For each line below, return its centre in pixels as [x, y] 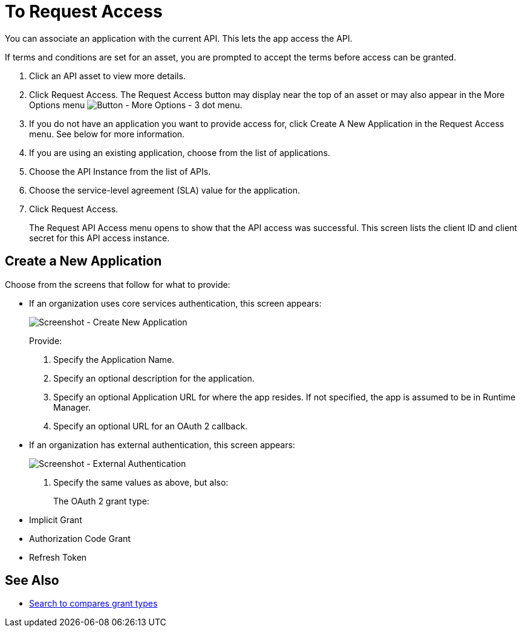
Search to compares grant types [93, 604]
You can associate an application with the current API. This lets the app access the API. [179, 38]
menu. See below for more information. [107, 134]
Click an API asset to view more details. [107, 76]
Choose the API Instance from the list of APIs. [120, 171]
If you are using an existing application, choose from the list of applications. [180, 152]
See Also [32, 581]
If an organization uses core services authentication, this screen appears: [175, 303]
